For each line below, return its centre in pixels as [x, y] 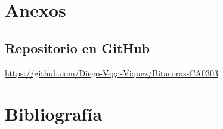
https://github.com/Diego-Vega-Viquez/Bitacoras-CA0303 [112, 73]
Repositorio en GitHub [78, 47]
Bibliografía [54, 114]
